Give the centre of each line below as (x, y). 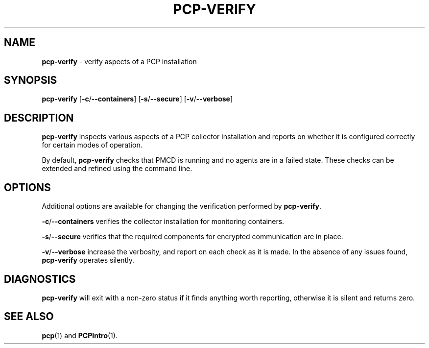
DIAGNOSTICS (40, 279)
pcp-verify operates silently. (88, 260)
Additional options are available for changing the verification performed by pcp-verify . (182, 206)
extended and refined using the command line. (117, 169)
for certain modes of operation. (92, 145)
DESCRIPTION (39, 118)
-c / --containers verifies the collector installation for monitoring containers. (163, 222)
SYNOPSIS (31, 80)
